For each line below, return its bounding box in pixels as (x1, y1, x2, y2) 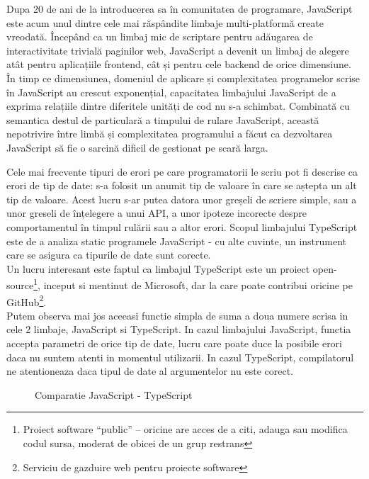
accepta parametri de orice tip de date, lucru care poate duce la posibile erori (6, 335, 342, 350)
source (6, 277, 34, 292)
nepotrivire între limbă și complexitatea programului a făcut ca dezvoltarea (6, 126, 333, 141)
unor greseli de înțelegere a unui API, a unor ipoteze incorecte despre (6, 205, 307, 220)
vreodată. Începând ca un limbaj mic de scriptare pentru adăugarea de (6, 29, 313, 44)
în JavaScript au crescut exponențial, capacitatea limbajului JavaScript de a (6, 84, 336, 99)
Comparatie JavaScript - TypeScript (35, 387, 193, 402)
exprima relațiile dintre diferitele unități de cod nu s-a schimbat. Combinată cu (6, 98, 350, 113)
